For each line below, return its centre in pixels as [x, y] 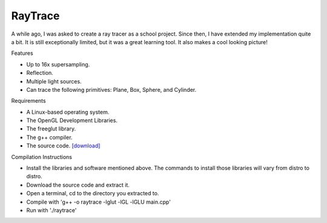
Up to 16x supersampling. [58, 64]
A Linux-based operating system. [68, 112]
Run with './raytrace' [51, 210]
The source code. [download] [63, 146]
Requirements [28, 101]
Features [22, 53]
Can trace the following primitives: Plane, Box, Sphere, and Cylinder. [111, 89]
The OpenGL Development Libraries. [72, 120]
